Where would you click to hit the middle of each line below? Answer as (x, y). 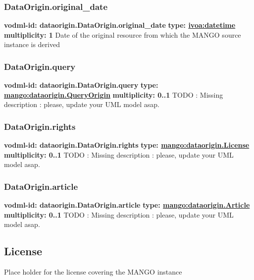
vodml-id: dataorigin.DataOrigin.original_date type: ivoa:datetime (120, 25)
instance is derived (32, 44)
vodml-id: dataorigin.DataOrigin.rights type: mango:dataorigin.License (127, 145)
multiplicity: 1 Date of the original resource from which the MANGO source (123, 34)
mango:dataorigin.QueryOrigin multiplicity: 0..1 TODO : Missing (114, 94)
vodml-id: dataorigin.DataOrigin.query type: (81, 85)
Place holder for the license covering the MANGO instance (93, 272)
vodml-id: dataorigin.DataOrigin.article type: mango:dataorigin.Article (127, 205)
